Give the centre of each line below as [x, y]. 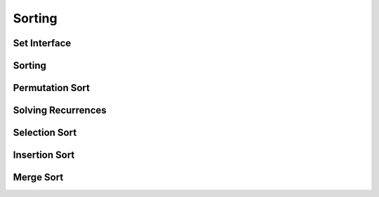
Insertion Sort [44, 155]
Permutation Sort [52, 88]
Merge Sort [38, 178]
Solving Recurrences [60, 110]
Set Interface [42, 43]
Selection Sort [45, 133]
